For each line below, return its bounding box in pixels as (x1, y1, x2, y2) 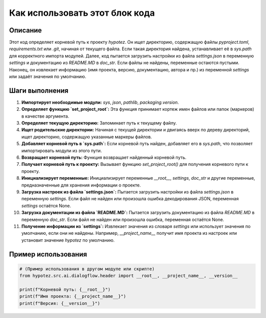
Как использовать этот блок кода (9, 7, 155, 18)
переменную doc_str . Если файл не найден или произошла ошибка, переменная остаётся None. (21, 217, 224, 223)
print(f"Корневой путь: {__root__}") (19, 286, 111, 292)
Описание (9, 26, 42, 34)
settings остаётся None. (21, 202, 71, 209)
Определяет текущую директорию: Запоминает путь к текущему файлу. (21, 120, 177, 126)
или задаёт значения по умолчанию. (9, 74, 86, 80)
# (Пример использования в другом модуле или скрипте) (19, 266, 155, 272)
